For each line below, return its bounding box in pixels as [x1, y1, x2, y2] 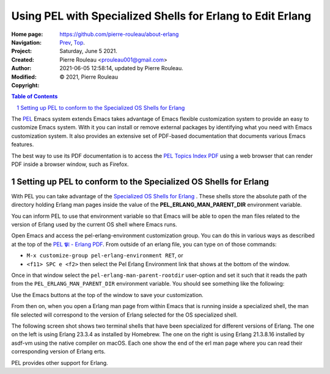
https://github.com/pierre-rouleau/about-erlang [59, 31, 179, 38]
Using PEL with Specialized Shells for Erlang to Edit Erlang [11, 9, 312, 23]
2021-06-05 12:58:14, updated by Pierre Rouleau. [59, 65, 183, 72]
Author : [11, 65, 32, 72]
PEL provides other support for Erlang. [11, 359, 108, 366]
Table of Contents [11, 93, 58, 100]
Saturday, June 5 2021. [59, 48, 117, 55]
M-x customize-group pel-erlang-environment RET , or [26, 252, 183, 259]
